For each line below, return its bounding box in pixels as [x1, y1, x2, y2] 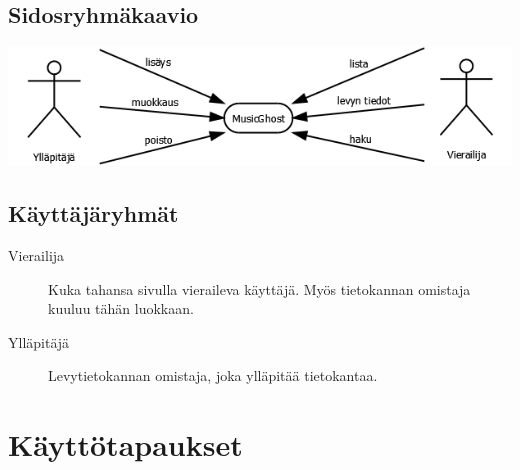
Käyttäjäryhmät [8, 198, 179, 229]
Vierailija [8, 245, 65, 265]
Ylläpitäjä [8, 331, 70, 352]
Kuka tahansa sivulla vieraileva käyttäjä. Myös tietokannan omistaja [48, 278, 471, 299]
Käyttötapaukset [8, 424, 243, 465]
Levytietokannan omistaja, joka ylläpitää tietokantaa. [48, 365, 378, 386]
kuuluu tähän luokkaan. [48, 298, 194, 319]
